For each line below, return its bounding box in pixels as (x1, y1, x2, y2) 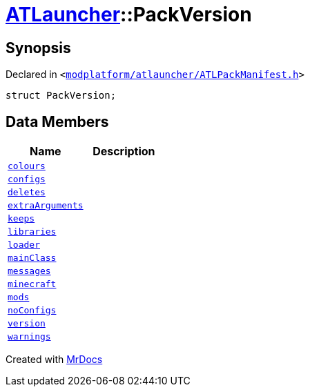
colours (8, 161, 46, 172)
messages (8, 266, 51, 277)
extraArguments (8, 200, 84, 211)
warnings (8, 331, 51, 342)
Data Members (6, 112, 109, 130)
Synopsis (6, 39, 71, 57)
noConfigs (8, 305, 57, 316)
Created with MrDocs (6, 353, 103, 366)
